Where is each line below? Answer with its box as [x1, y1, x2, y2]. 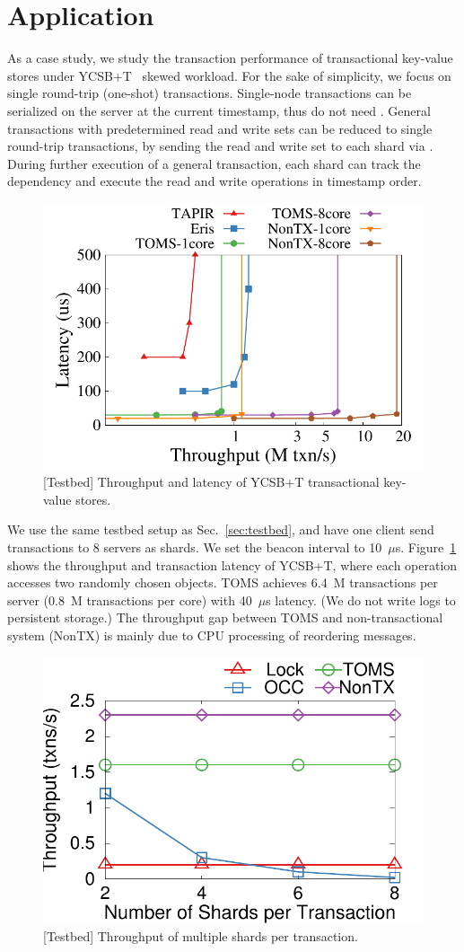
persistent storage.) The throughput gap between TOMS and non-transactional [7, 608, 443, 627]
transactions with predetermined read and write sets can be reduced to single [7, 119, 433, 137]
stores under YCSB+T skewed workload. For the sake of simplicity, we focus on [7, 66, 451, 84]
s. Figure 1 [395, 538, 457, 557]
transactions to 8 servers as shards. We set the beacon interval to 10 [7, 538, 382, 557]
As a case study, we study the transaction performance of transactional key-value [7, 48, 453, 67]
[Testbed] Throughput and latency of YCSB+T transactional [43, 472, 380, 491]
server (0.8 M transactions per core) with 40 [7, 590, 252, 609]
